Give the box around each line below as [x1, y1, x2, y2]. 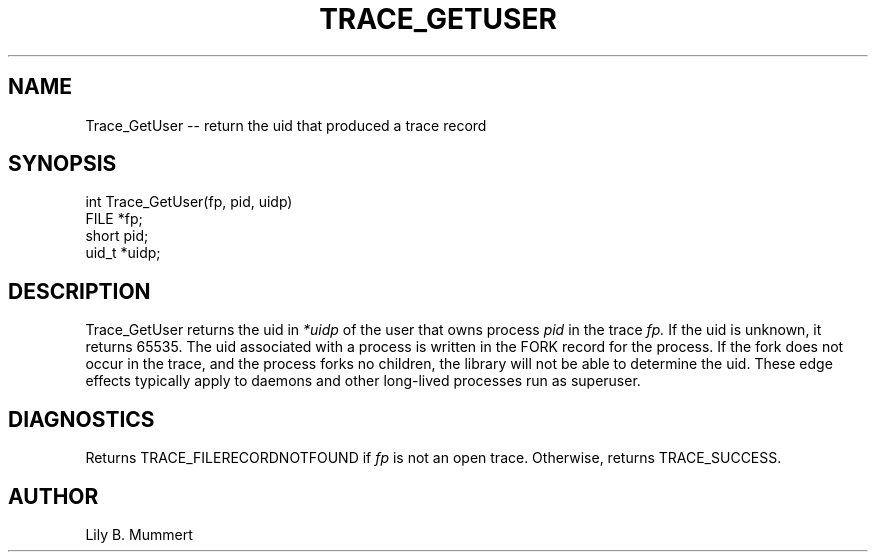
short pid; [85, 227, 149, 245]
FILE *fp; [85, 210, 143, 228]
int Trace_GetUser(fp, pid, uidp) [85, 193, 293, 211]
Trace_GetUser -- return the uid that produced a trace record [85, 116, 487, 134]
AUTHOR [8, 483, 99, 509]
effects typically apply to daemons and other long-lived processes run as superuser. [85, 372, 641, 390]
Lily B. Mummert [85, 525, 193, 543]
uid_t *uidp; [85, 244, 161, 262]
